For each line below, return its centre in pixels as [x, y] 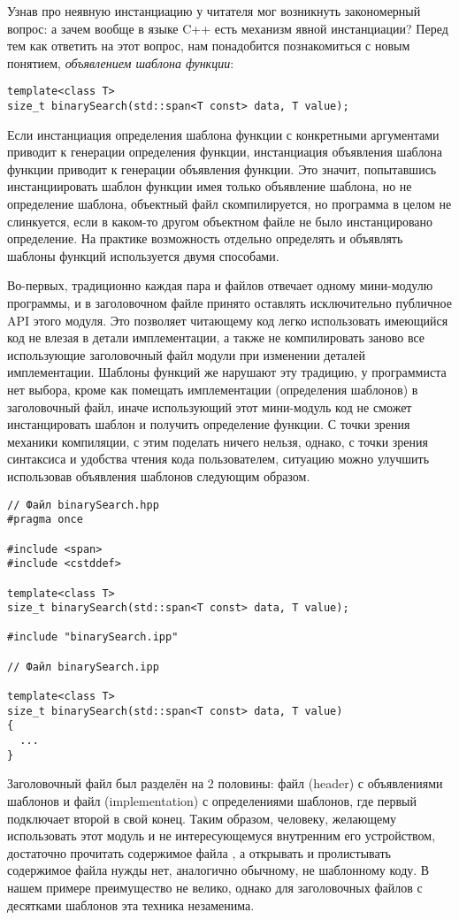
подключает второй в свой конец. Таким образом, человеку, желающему [202, 818]
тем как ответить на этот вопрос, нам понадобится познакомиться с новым [209, 46]
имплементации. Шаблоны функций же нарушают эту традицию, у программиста [227, 372]
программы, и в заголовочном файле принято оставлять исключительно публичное [229, 303]
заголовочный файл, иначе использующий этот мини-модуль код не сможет [210, 406]
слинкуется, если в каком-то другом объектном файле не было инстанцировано [220, 221]
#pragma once [45, 520]
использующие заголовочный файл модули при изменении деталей [186, 354]
